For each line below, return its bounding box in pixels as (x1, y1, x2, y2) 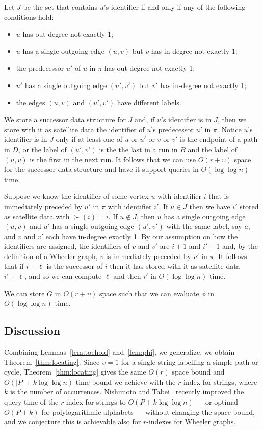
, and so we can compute (24, 271, 102, 281)
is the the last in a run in (99, 144, 178, 154)
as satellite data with (4, 211, 70, 221)
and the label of (188, 144, 238, 154)
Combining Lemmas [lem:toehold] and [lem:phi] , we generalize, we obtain (4, 347, 235, 357)
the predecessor (16, 63, 64, 73)
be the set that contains (23, 2, 98, 12)
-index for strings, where (181, 376, 257, 387)
